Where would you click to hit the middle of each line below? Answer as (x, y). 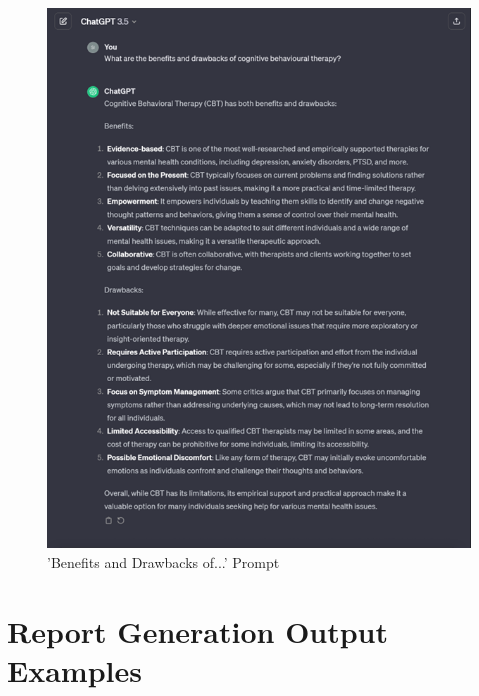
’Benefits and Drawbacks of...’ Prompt (163, 561)
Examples (74, 669)
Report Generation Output (198, 630)
